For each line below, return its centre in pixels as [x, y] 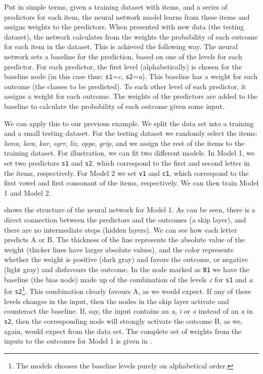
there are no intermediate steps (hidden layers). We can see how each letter [121, 229]
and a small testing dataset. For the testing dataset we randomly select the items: [131, 133]
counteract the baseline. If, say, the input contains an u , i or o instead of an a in [128, 311]
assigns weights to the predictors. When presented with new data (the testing [124, 27]
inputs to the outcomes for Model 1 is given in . [78, 341]
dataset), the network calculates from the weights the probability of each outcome [131, 36]
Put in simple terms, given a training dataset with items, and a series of [116, 7]
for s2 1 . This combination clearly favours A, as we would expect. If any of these [128, 290]
